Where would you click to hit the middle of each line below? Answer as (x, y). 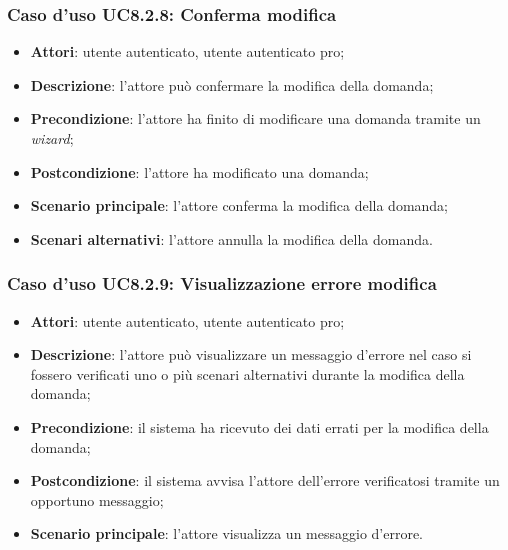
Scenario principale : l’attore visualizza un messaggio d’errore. (227, 533)
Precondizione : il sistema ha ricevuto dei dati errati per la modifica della (259, 426)
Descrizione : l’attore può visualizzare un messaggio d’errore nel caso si (251, 354)
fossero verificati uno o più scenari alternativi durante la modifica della (247, 373)
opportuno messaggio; (97, 499)
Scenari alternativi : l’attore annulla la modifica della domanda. (231, 238)
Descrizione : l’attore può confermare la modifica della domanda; (232, 84)
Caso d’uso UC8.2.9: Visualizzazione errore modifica (222, 283)
